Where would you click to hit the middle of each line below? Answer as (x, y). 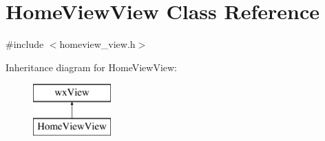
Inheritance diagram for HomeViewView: (92, 67)
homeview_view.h (97, 44)
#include (25, 44)
